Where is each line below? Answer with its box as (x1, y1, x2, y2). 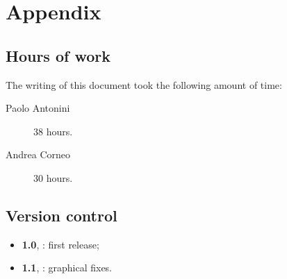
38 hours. (33, 124, 73, 138)
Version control (6, 204, 117, 226)
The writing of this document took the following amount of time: (6, 77, 282, 92)
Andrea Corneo (6, 147, 71, 162)
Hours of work (6, 44, 110, 66)
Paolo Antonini (6, 101, 70, 115)
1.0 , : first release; (22, 237, 99, 251)
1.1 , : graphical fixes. (22, 260, 113, 275)
